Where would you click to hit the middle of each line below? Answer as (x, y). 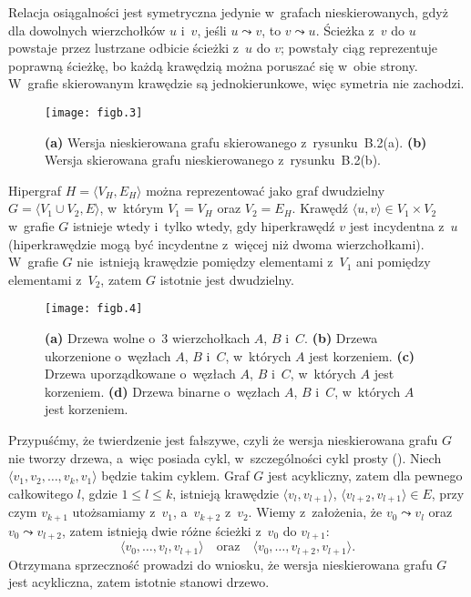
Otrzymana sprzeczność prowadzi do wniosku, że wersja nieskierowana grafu (220, 564)
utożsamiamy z (114, 512)
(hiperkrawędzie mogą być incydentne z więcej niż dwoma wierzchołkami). (216, 243)
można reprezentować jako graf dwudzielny (266, 190)
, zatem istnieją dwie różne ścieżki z (161, 530)
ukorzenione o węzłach (108, 355)
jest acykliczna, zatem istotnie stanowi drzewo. (139, 582)
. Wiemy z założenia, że (315, 512)
